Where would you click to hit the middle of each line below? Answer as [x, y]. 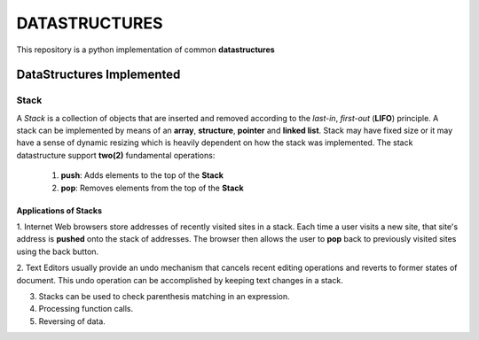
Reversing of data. [72, 321]
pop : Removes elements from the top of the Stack [152, 188]
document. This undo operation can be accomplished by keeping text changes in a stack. [180, 280]
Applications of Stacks [59, 210]
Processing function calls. [86, 309]
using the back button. [58, 251]
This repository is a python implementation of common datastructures [145, 50]
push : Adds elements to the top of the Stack [142, 175]
